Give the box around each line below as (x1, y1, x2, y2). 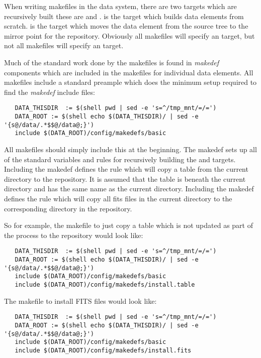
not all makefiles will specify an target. (4, 40, 124, 51)
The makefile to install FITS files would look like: (4, 295, 157, 306)
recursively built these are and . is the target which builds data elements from (4, 11, 244, 21)
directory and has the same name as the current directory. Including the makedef (4, 183, 254, 194)
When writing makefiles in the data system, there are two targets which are (4, 1, 237, 11)
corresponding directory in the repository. (4, 203, 132, 213)
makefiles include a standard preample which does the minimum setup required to (4, 77, 257, 87)
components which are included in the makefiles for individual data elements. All (4, 67, 253, 77)
